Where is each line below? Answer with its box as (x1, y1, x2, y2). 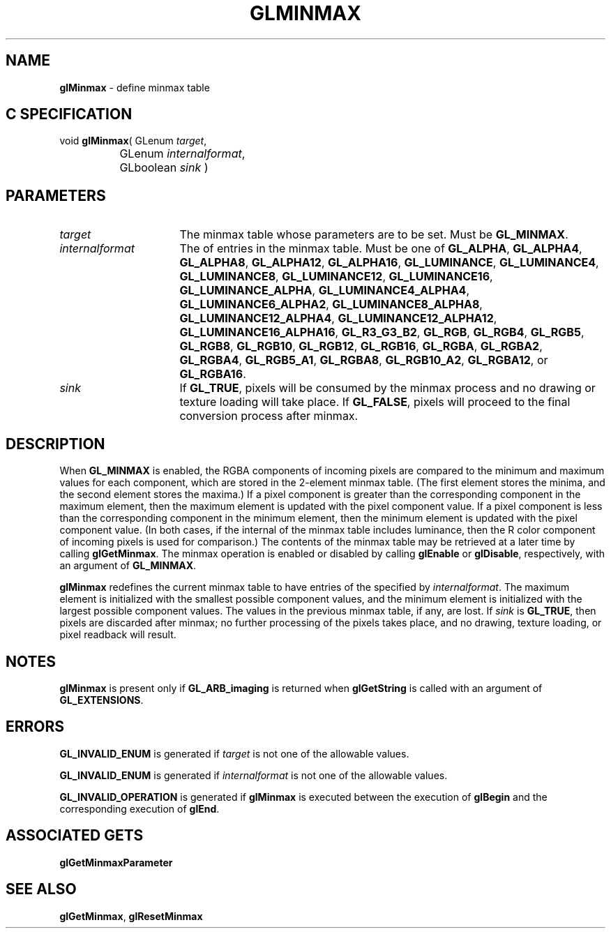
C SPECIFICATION (6, 105, 133, 123)
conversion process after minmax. (179, 409, 359, 423)
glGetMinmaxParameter (59, 856, 173, 868)
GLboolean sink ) (119, 160, 209, 175)
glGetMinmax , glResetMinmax (59, 910, 203, 922)
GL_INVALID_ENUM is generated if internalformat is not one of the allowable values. (59, 769, 448, 781)
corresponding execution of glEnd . (59, 802, 220, 815)
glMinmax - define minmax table (59, 81, 210, 93)
